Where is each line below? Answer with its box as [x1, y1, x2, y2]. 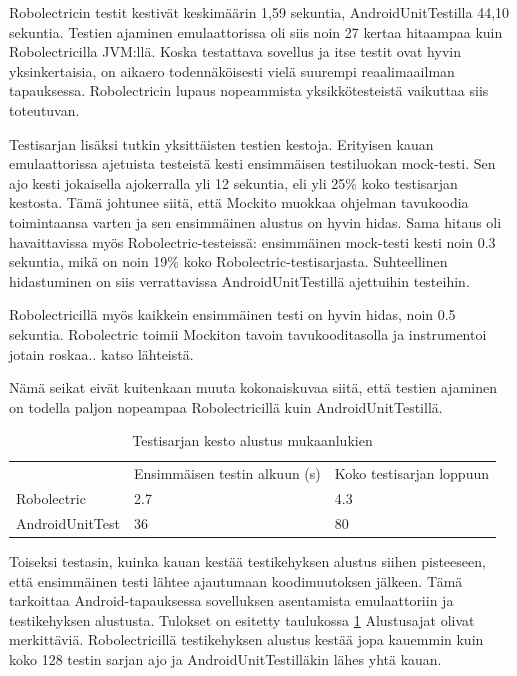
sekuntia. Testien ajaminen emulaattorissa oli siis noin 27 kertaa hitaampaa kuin [9, 21, 503, 42]
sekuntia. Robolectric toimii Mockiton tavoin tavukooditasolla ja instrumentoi [9, 323, 487, 344]
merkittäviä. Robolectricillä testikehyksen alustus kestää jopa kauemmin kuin [9, 629, 484, 650]
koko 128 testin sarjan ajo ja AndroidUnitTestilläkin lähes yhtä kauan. [9, 648, 442, 669]
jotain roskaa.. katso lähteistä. [9, 343, 194, 364]
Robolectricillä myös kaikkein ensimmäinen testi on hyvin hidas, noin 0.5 [9, 304, 456, 325]
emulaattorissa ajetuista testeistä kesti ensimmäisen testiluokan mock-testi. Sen [9, 153, 496, 174]
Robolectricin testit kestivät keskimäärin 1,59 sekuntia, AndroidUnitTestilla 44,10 [9, 2, 510, 22]
